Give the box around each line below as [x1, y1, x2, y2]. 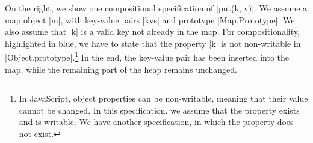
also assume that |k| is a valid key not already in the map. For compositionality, [5, 25, 300, 38]
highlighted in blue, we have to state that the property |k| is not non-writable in [5, 37, 301, 49]
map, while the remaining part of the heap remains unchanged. [5, 62, 237, 75]
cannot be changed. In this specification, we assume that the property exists [19, 103, 300, 116]
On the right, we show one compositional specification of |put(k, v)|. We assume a [5, 2, 308, 14]
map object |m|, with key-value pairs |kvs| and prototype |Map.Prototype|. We [5, 13, 295, 26]
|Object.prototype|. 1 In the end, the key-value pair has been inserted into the [5, 49, 290, 64]
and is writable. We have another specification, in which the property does [19, 115, 294, 128]
